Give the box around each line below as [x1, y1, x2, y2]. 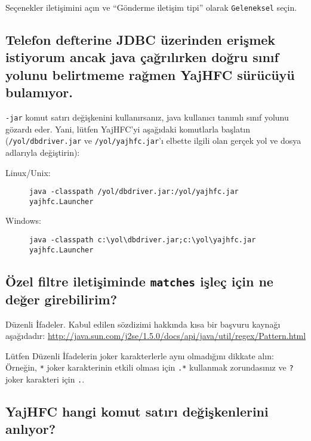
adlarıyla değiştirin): [5, 146, 80, 158]
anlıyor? [5, 420, 56, 438]
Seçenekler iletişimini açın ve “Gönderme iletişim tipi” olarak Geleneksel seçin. [5, 1, 297, 13]
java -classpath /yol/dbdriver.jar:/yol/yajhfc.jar [29, 187, 239, 196]
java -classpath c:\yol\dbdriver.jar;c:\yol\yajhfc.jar [29, 236, 256, 245]
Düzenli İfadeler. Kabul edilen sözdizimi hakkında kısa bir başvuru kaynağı [5, 317, 281, 330]
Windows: [5, 214, 41, 227]
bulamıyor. [5, 83, 73, 101]
